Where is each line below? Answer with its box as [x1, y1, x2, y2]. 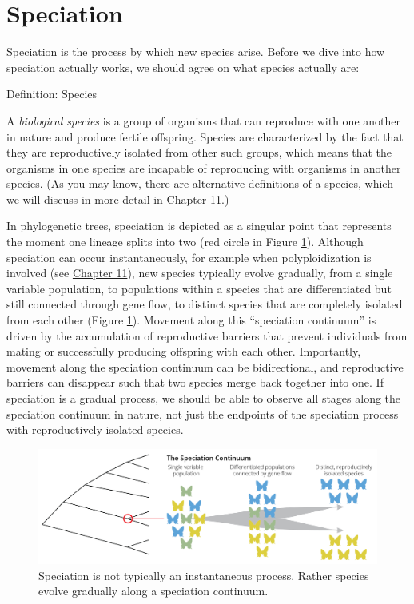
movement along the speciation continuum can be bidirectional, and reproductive [6, 358, 404, 375]
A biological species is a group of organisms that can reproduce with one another [6, 112, 400, 129]
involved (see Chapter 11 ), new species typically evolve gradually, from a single [6, 264, 393, 281]
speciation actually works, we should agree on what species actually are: [6, 58, 360, 75]
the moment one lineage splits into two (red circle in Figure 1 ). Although [6, 233, 364, 250]
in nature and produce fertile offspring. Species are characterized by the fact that [6, 128, 404, 145]
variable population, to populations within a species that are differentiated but [6, 280, 392, 296]
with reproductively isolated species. [6, 421, 184, 438]
